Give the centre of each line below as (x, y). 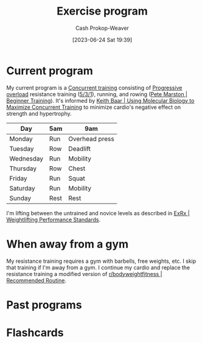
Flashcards (35, 333)
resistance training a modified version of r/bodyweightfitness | (84, 274)
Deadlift (80, 148)
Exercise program (102, 11)
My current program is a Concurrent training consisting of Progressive (94, 88)
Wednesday (26, 158)
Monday (21, 139)
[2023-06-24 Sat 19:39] (102, 40)
